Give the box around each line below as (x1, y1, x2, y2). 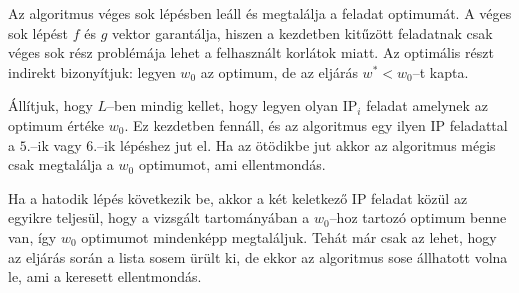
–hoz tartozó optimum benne (329, 207, 507, 228)
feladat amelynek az (366, 95, 488, 116)
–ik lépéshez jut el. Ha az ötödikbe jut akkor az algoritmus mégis (97, 134, 496, 155)
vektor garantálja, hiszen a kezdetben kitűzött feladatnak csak (111, 22, 493, 43)
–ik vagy (30, 134, 82, 155)
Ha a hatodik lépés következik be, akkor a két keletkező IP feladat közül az (8, 187, 468, 208)
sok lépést (8, 22, 69, 43)
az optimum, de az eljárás (200, 61, 358, 82)
